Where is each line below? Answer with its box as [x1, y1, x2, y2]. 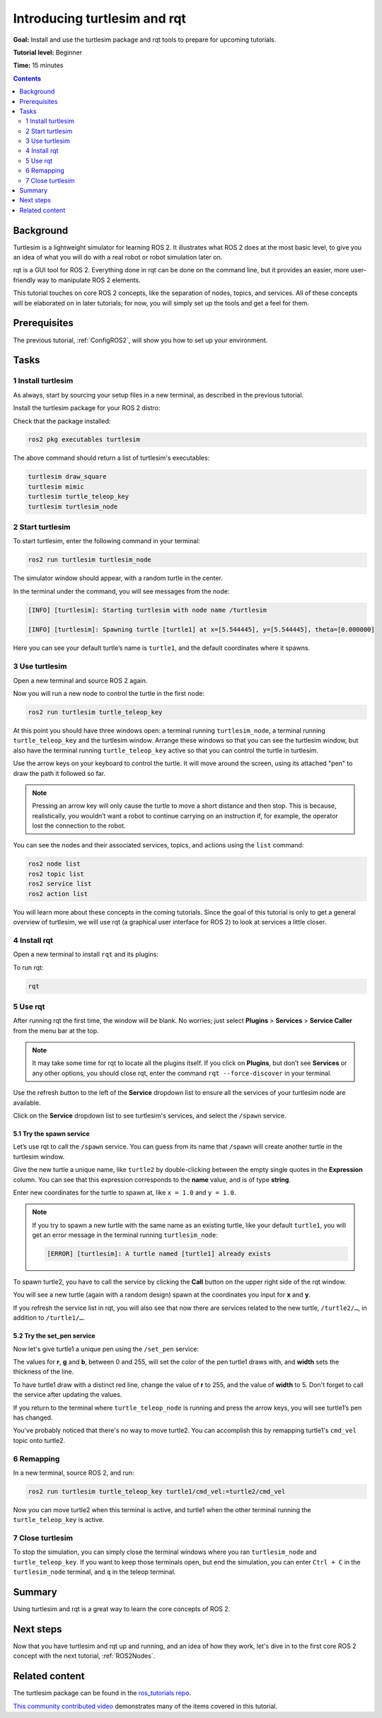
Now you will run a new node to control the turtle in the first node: [13, 690, 205, 697]
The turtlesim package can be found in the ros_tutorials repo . [13, 1689, 191, 1697]
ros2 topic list [28, 870, 85, 878]
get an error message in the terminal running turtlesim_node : [32, 1231, 219, 1239]
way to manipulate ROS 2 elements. [37, 276, 141, 284]
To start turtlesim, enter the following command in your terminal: [13, 537, 201, 545]
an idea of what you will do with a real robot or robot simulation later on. [13, 253, 223, 262]
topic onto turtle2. [13, 1436, 66, 1444]
